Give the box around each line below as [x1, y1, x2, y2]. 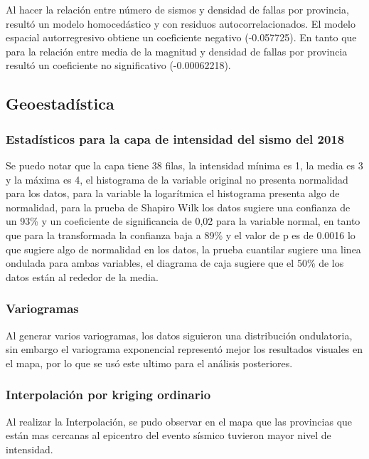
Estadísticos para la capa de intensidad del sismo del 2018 [6, 130, 345, 147]
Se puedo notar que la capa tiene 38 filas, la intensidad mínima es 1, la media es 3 [6, 157, 363, 172]
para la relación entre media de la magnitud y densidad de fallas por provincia [6, 43, 348, 58]
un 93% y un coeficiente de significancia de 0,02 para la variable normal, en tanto [6, 213, 360, 228]
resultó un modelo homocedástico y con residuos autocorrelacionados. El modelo [6, 16, 355, 31]
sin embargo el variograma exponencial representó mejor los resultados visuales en [6, 342, 363, 357]
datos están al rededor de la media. [6, 269, 159, 284]
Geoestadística [6, 93, 114, 115]
